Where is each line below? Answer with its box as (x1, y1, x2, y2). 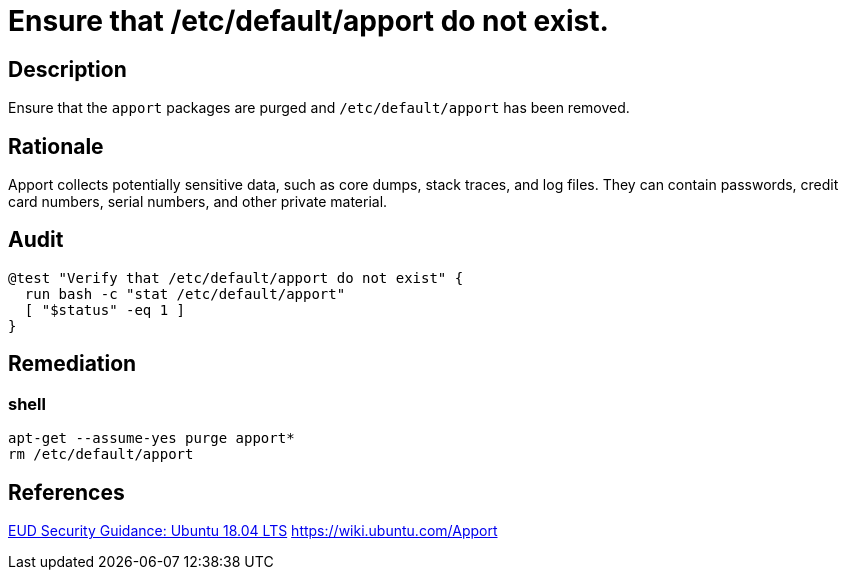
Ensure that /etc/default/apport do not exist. (8, 4, 609, 38)
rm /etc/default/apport (8, 446, 194, 463)
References (8, 479, 125, 505)
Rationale (8, 133, 104, 159)
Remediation (8, 351, 137, 377)
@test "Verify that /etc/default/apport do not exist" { (8, 269, 464, 286)
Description (8, 56, 127, 82)
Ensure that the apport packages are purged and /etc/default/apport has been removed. (8, 99, 630, 117)
